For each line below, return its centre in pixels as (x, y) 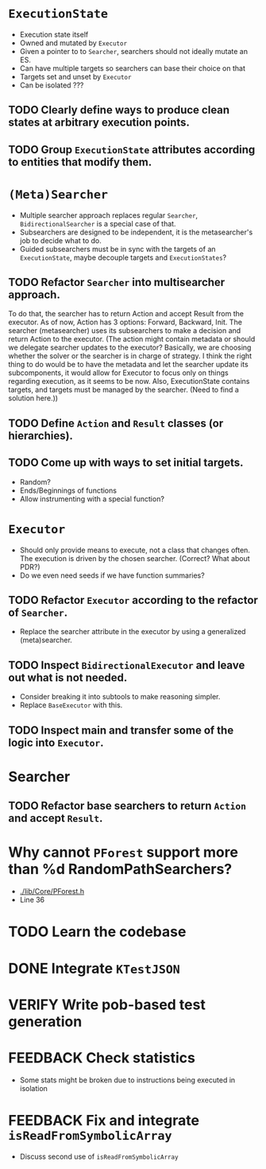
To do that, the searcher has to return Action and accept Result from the (126, 314)
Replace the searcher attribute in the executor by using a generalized (133, 632)
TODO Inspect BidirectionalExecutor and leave (127, 665)
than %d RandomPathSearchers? (120, 869)
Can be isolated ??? (52, 85)
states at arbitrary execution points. (99, 123)
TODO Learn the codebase (97, 932)
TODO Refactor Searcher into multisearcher (117, 283)
